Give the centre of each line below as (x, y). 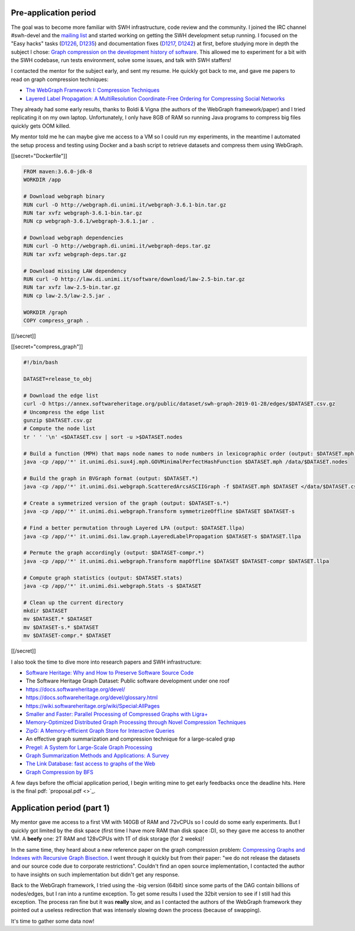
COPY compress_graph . (56, 320)
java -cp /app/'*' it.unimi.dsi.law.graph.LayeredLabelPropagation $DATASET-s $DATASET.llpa (162, 536)
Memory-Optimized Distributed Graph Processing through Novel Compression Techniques (136, 722)
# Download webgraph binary (64, 196)
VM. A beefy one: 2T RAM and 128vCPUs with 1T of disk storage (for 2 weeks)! (107, 839)
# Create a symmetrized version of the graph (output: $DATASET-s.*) (126, 503)
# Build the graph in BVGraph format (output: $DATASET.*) (111, 478)
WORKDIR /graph (45, 312)
